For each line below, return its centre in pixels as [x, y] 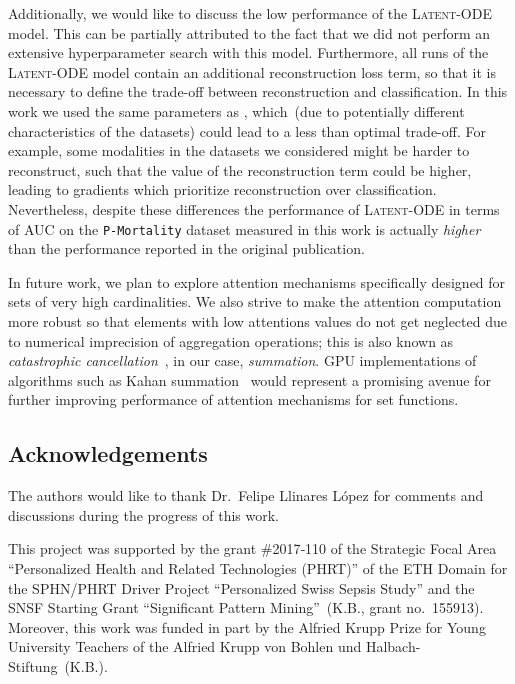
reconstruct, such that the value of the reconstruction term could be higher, [240, 169]
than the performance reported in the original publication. [186, 248]
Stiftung [33, 665]
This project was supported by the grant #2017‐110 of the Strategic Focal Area [252, 548]
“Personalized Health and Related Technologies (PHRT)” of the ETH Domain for [258, 567]
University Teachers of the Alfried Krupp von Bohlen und [185, 646]
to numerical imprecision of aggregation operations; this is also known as [231, 340]
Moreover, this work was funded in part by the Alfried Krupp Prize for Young [247, 626]
